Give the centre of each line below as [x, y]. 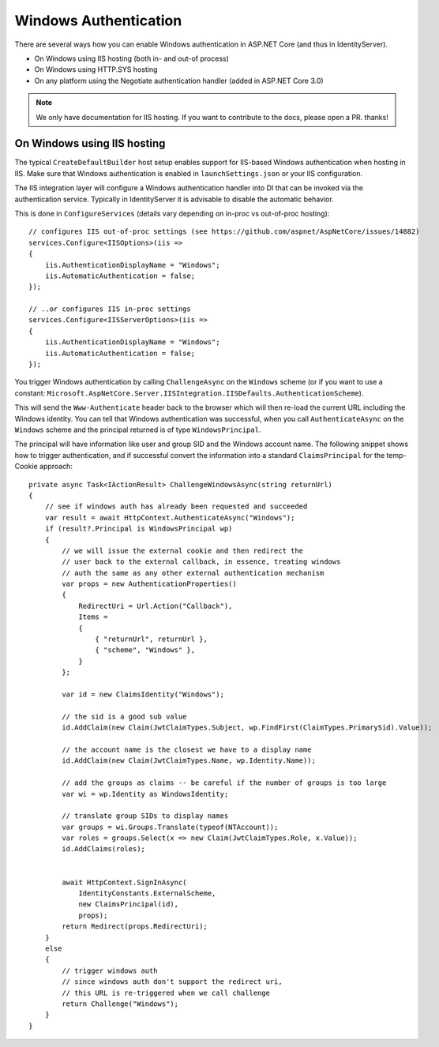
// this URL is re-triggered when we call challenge [166, 993]
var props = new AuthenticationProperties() [149, 584]
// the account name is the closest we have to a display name [187, 749]
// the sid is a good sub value [124, 716]
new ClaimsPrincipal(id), [129, 904]
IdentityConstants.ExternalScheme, [147, 893]
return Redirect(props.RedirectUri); [135, 927]
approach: [56, 467]
